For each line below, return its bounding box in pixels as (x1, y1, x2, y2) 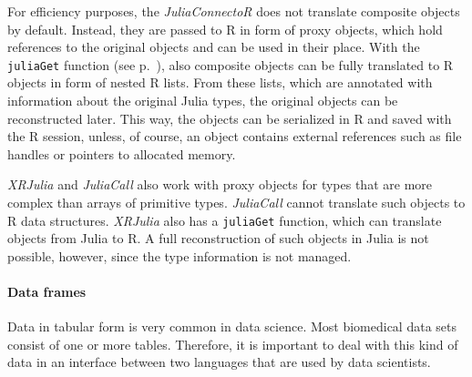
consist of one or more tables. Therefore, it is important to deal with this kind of (7, 334, 458, 353)
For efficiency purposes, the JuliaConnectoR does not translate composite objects (7, 2, 460, 20)
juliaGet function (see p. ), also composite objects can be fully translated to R (7, 55, 454, 74)
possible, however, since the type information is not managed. (7, 246, 352, 265)
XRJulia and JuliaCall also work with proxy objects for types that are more (7, 175, 432, 194)
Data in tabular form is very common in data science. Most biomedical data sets (7, 317, 457, 336)
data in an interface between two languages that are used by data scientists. (7, 352, 431, 372)
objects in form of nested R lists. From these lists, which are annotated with (7, 73, 433, 92)
